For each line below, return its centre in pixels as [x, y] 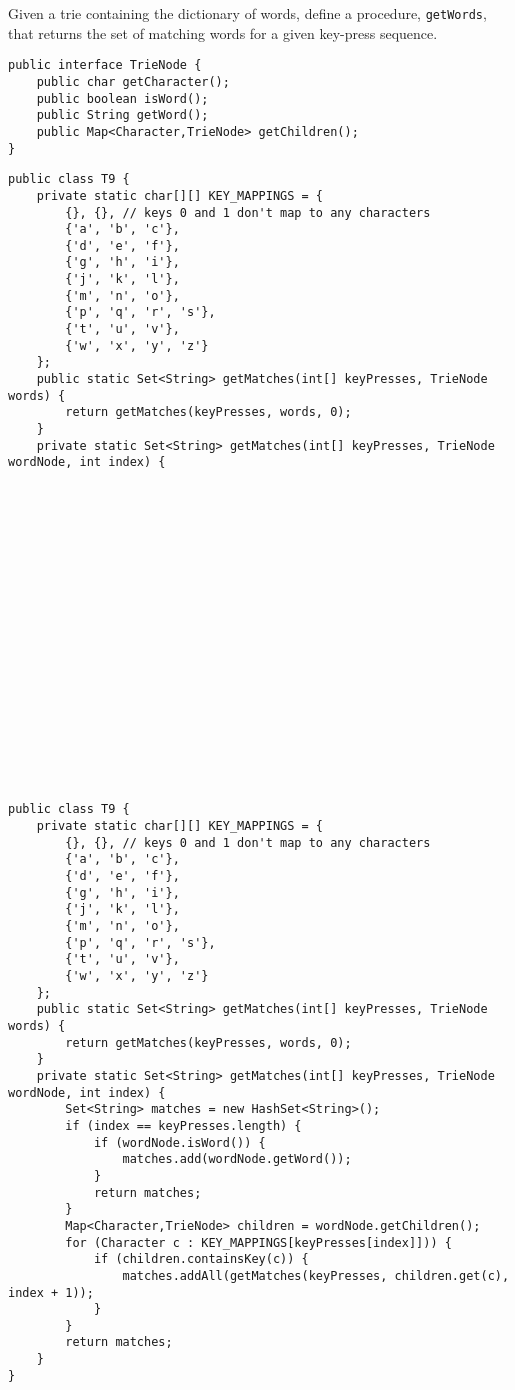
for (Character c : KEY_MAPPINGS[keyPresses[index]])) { [258, 1242]
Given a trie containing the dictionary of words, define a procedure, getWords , [247, 13]
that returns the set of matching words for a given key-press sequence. [223, 32]
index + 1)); [51, 1292]
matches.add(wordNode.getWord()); [237, 1159]
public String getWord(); [122, 115]
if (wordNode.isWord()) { [179, 1142]
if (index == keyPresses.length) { [183, 1125]
